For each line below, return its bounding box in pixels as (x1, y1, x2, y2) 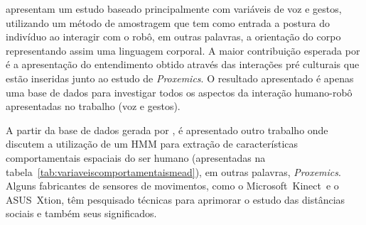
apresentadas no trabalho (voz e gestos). (6, 99, 181, 114)
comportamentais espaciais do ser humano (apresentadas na (6, 150, 266, 165)
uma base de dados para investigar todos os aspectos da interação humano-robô (6, 84, 352, 99)
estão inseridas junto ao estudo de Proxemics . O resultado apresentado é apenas (6, 70, 354, 85)
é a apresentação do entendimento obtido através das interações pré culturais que (6, 57, 360, 72)
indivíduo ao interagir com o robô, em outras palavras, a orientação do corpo (6, 29, 341, 44)
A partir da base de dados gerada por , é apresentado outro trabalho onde (6, 122, 328, 137)
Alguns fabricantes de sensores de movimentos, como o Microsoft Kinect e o (6, 178, 339, 193)
